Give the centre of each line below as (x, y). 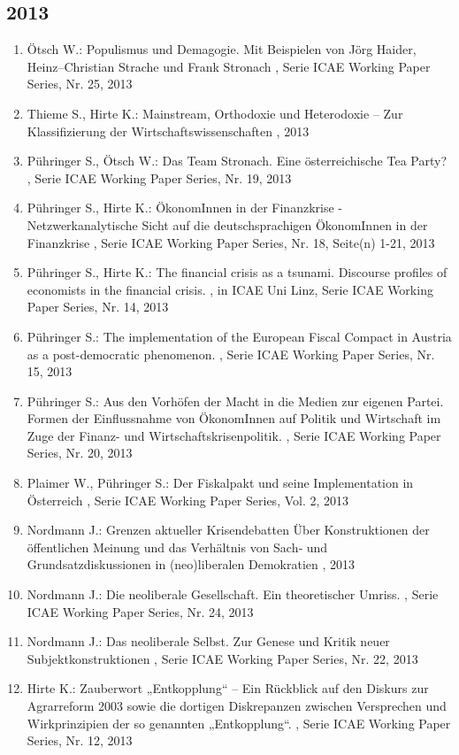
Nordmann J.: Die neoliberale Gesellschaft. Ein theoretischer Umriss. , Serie (233, 594)
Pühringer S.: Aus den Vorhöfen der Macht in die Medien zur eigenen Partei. (235, 401)
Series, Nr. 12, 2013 (80, 740)
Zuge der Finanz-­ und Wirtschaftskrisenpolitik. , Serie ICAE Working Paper (234, 435)
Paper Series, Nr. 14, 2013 (98, 307)
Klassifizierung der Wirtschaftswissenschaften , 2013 (168, 131)
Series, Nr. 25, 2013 (80, 84)
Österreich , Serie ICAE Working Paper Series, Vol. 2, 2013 (188, 500)
